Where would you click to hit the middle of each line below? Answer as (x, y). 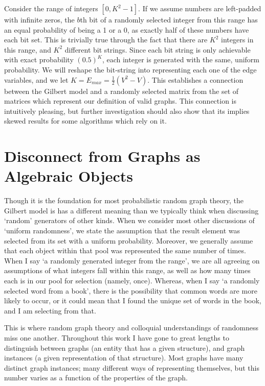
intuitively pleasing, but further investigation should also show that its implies (127, 111)
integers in (237, 40)
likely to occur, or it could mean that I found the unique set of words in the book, (133, 300)
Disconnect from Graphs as (102, 156)
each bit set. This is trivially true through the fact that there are (106, 40)
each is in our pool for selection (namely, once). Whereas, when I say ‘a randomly (132, 280)
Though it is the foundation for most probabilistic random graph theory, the (124, 200)
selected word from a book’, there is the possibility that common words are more (131, 290)
